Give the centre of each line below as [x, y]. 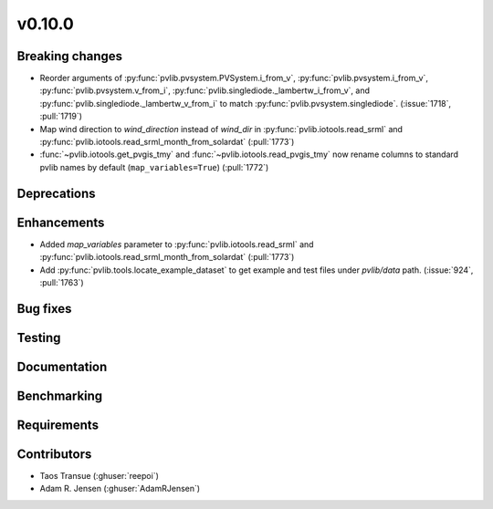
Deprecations [56, 193]
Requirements [58, 425]
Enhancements [61, 222]
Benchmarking [60, 395]
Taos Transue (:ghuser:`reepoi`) [100, 475]
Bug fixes [44, 309]
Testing [39, 338]
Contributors [54, 454]
